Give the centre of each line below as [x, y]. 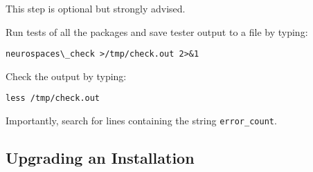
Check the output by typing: [66, 76]
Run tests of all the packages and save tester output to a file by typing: [157, 31]
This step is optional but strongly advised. [96, 8]
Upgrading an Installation [100, 158]
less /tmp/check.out [53, 98]
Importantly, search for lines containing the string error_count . [141, 121]
